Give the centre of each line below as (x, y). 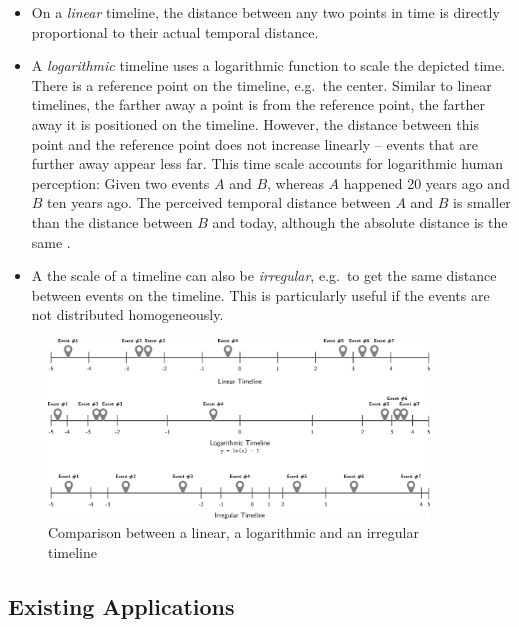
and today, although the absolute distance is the (360, 221)
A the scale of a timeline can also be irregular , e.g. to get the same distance (264, 275)
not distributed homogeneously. (127, 314)
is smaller (482, 202)
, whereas (295, 182)
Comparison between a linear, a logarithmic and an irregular (233, 532)
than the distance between (112, 221)
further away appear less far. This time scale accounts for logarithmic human (267, 163)
